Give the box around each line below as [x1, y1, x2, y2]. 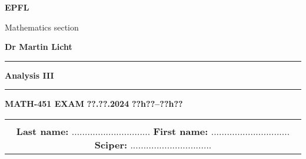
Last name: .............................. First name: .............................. [16, 124, 290, 138]
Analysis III [5, 69, 54, 81]
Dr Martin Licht [5, 40, 72, 53]
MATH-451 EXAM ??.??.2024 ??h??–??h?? [5, 97, 183, 110]
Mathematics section [5, 21, 79, 33]
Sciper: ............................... [94, 137, 212, 151]
